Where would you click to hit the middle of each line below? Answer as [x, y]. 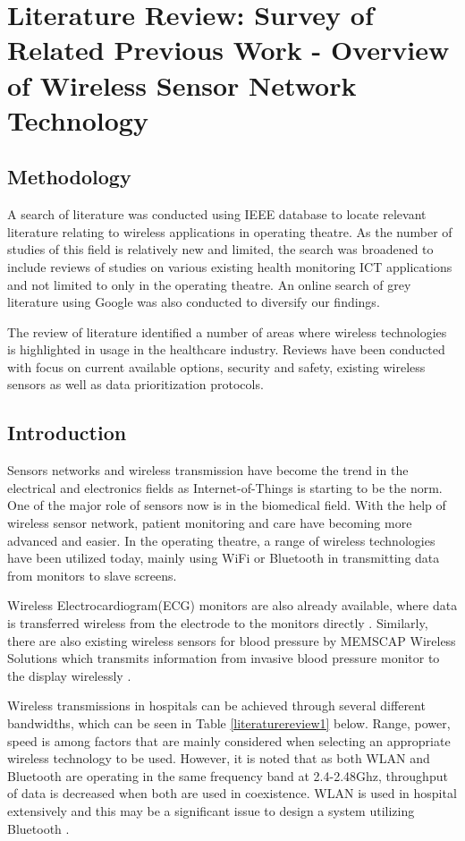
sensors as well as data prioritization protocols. [135, 384]
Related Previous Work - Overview [228, 50]
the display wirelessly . [69, 675]
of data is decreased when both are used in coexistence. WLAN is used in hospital [232, 793]
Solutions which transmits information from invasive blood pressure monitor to [224, 658]
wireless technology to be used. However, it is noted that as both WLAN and [219, 758]
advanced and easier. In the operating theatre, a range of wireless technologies [221, 540]
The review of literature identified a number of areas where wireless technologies [227, 331]
